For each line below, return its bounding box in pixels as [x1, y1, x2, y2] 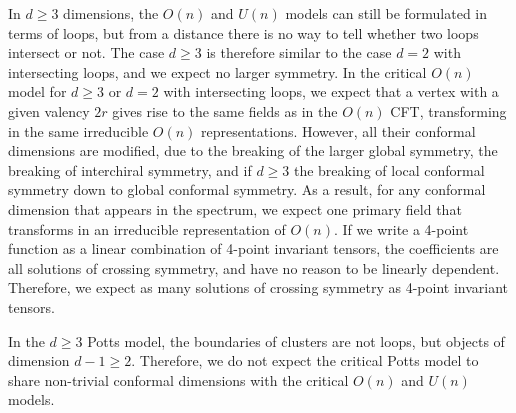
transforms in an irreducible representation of [8, 218, 286, 239]
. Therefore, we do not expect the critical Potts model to [131, 350, 479, 371]
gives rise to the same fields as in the [112, 100, 338, 121]
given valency [8, 100, 90, 121]
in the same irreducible [8, 120, 149, 141]
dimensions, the [63, 3, 159, 23]
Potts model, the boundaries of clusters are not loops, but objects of [87, 330, 505, 351]
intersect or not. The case [8, 42, 165, 63]
